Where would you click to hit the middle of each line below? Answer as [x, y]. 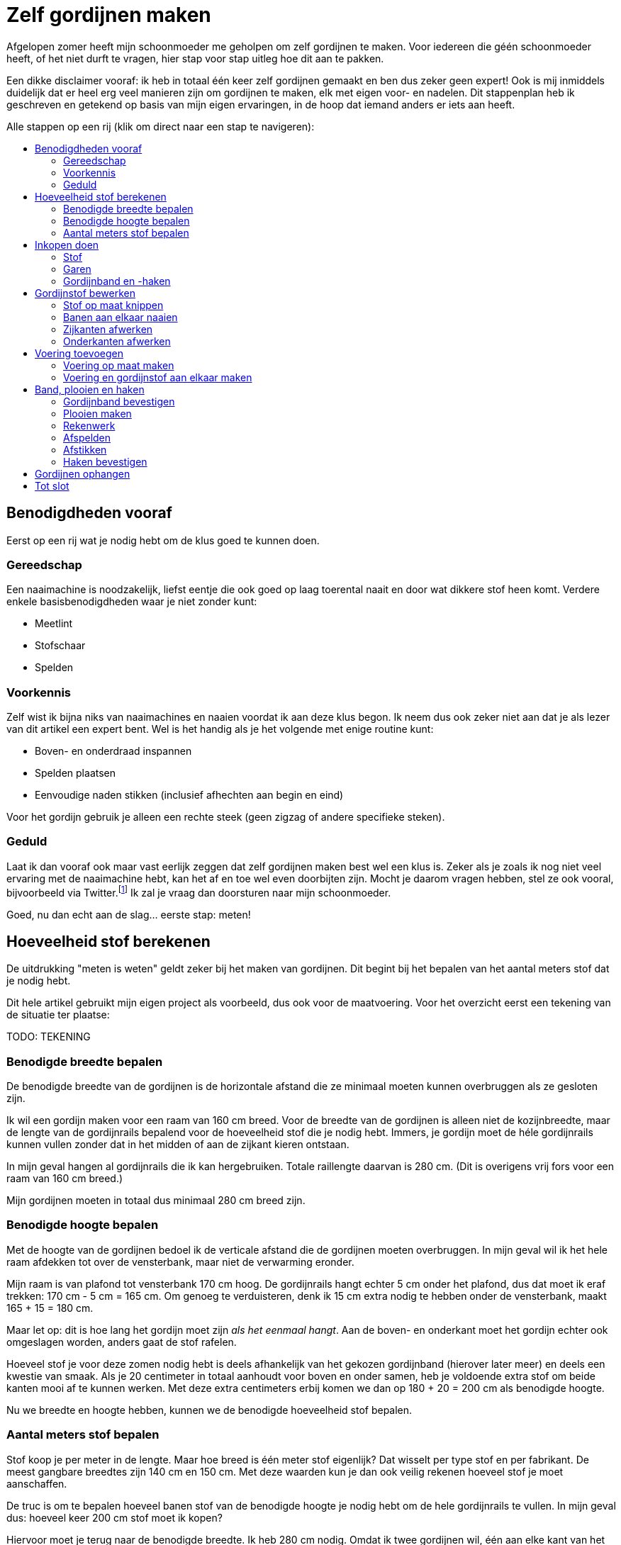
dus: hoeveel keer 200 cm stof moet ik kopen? [114, 1517]
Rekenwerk [89, 425]
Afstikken [85, 449]
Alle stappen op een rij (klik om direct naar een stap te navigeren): [161, 126]
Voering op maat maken [119, 365]
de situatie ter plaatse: [58, 1015]
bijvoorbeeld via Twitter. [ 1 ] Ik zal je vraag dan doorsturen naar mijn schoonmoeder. [199, 891]
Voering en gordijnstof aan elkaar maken [158, 377]
